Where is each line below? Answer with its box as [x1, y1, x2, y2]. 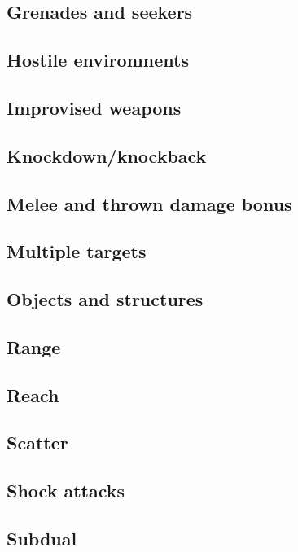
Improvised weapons [7, 94, 182, 120]
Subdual [7, 525, 77, 550]
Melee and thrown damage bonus [7, 191, 292, 216]
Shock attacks [7, 478, 125, 503]
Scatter [7, 430, 68, 455]
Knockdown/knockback [7, 142, 207, 168]
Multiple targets [7, 239, 147, 264]
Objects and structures [7, 287, 204, 312]
